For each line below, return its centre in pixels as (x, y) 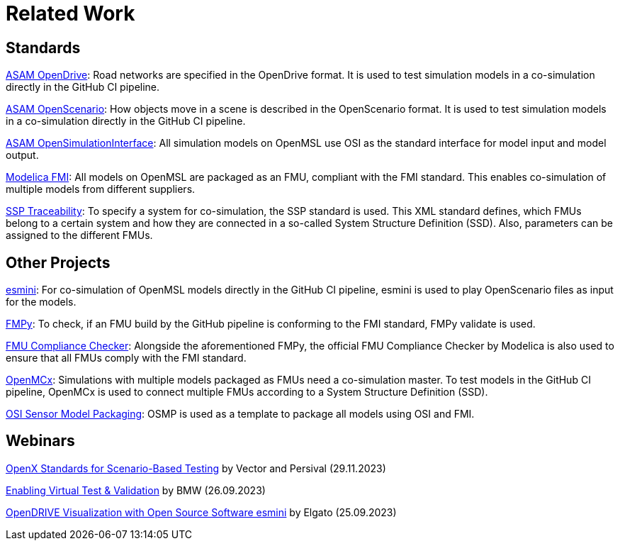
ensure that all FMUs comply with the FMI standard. (126, 358)
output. (22, 155)
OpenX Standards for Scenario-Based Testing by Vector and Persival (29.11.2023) (196, 468)
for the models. (41, 302)
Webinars (40, 441)
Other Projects (58, 262)
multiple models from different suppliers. (101, 189)
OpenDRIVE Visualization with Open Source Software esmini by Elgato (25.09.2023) (201, 512)
